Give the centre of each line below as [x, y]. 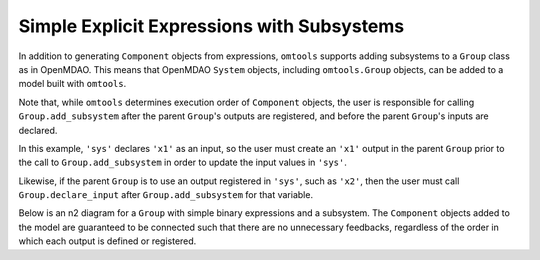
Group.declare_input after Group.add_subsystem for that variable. [166, 195]
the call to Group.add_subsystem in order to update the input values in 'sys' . [182, 162]
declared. [38, 130]
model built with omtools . [72, 84]
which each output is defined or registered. [107, 241]
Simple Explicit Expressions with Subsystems [211, 26]
